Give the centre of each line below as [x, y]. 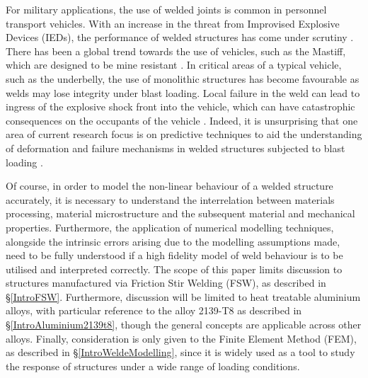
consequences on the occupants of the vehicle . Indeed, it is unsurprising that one [182, 120]
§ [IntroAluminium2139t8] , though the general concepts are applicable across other [184, 325]
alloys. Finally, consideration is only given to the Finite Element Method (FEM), [181, 338]
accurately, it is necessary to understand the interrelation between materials [170, 199]
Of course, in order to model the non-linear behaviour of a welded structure [169, 186]
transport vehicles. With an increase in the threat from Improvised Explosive [173, 23]
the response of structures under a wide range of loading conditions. [153, 366]
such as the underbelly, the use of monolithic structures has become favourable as [183, 78]
